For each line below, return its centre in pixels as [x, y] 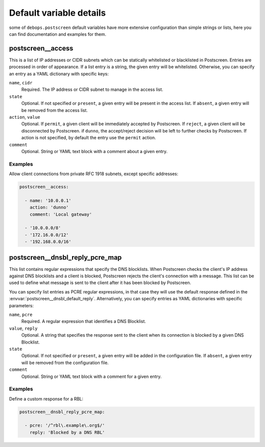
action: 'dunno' [49, 208]
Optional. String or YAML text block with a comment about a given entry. [94, 151]
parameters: [21, 305]
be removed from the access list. [54, 110]
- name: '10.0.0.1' [48, 200]
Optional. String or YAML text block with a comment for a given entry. [92, 376]
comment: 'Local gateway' [61, 214]
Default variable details [57, 13]
